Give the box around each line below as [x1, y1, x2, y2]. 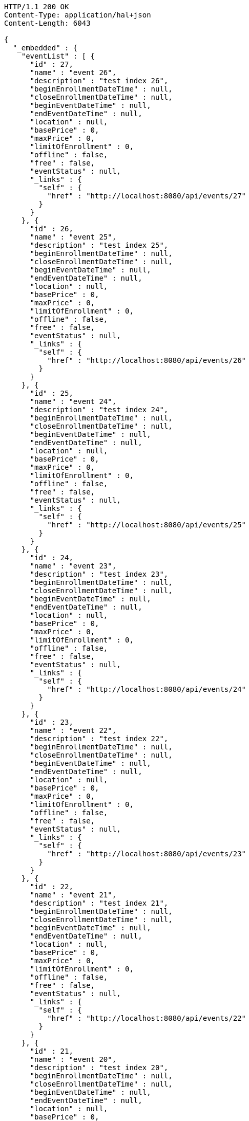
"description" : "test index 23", [30, 570, 169, 578]
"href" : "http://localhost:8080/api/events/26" [47, 356, 246, 364]
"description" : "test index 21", [30, 899, 169, 907]
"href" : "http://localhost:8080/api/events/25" [47, 521, 246, 529]
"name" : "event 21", [30, 891, 117, 899]
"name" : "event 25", [30, 233, 117, 241]
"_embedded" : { [12, 44, 78, 52]
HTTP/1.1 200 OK [4, 3, 69, 11]
